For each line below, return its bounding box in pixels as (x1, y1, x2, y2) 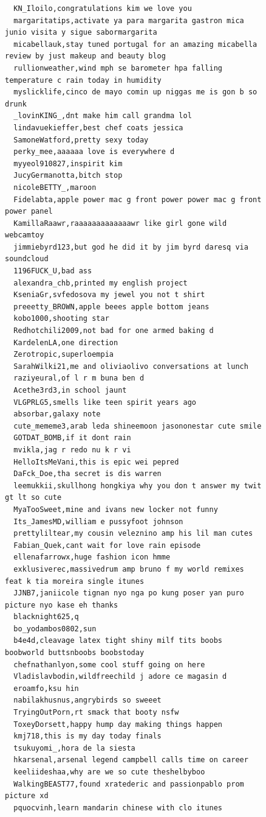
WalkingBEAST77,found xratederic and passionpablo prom (13, 779, 244, 788)
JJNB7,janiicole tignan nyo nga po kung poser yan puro (13, 589, 244, 598)
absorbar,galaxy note (13, 410, 101, 419)
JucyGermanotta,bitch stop (13, 171, 123, 180)
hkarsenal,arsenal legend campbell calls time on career (13, 756, 248, 765)
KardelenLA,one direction (13, 338, 118, 347)
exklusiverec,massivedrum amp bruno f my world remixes (13, 564, 244, 573)
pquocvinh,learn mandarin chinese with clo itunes (13, 803, 222, 812)
